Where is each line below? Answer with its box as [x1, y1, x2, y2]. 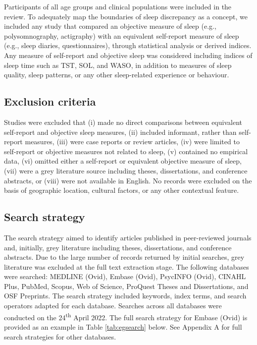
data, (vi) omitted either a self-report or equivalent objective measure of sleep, [4, 156, 242, 166]
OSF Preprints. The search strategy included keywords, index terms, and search [4, 290, 247, 301]
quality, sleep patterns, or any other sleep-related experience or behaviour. [4, 69, 229, 80]
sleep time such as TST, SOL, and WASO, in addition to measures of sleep [4, 59, 232, 70]
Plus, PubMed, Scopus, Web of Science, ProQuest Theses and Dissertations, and [4, 281, 249, 291]
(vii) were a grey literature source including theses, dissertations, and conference [4, 165, 248, 175]
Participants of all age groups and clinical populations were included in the [4, 1, 232, 11]
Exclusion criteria [4, 94, 96, 109]
